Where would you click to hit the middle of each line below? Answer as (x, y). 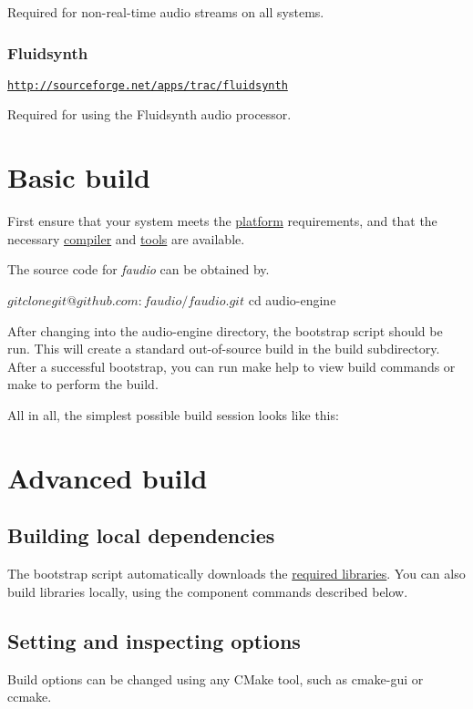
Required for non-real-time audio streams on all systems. (166, 12)
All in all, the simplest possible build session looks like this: (173, 414)
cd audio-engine (292, 299)
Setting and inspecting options (154, 640)
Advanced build (108, 477)
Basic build (79, 177)
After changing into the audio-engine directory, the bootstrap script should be (225, 330)
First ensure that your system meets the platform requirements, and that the (222, 221)
